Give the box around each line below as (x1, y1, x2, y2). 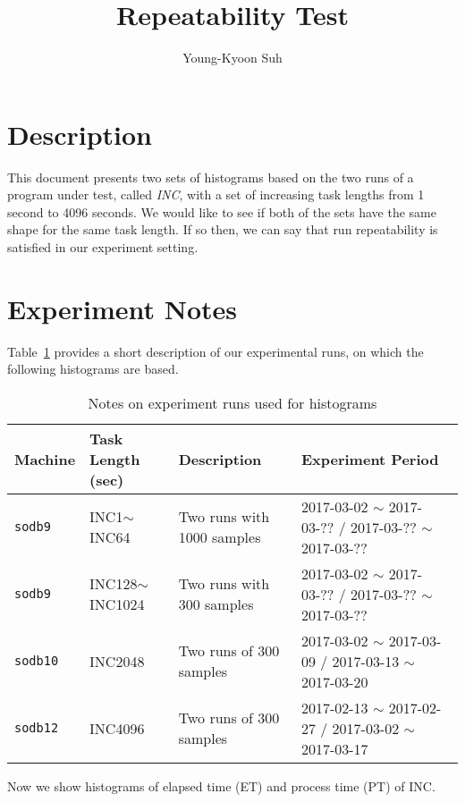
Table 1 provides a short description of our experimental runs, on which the (7, 342, 424, 360)
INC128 (89, 573, 138, 595)
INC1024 (89, 594, 145, 615)
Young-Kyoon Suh (182, 48, 283, 67)
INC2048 (89, 650, 145, 671)
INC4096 (89, 717, 145, 739)
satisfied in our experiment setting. (7, 238, 199, 257)
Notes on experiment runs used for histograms (88, 392, 377, 413)
